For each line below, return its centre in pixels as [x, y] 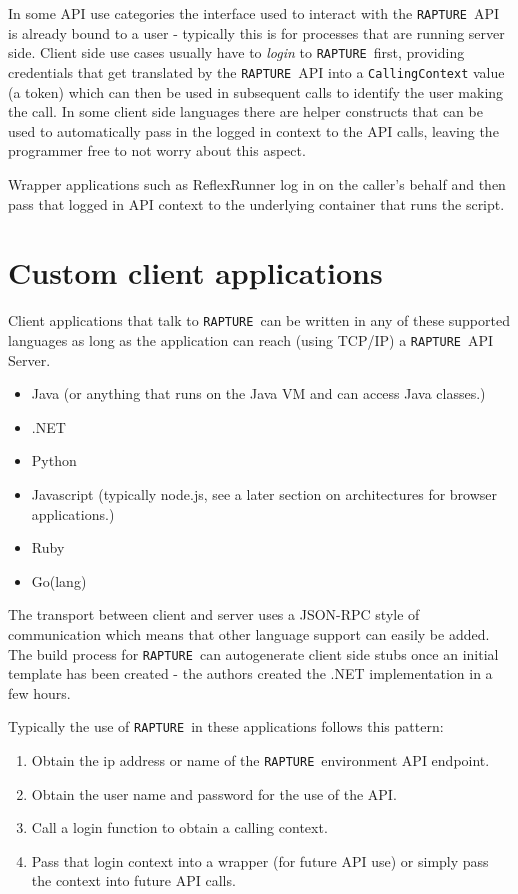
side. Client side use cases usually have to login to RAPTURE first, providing [236, 52]
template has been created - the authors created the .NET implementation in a [250, 673]
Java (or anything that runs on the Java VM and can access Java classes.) [258, 393]
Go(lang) [59, 580]
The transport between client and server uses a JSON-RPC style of [214, 614]
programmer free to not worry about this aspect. [157, 150]
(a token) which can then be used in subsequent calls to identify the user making [256, 91]
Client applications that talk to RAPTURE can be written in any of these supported [259, 320]
